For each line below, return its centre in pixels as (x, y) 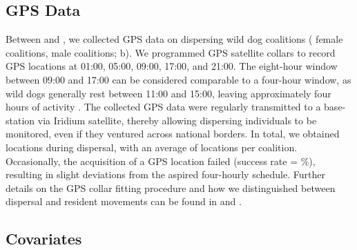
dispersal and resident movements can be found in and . (124, 201)
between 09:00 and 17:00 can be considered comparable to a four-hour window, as (178, 79)
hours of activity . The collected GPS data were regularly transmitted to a (163, 107)
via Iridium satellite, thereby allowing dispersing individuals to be (177, 120)
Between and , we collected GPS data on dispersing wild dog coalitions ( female (174, 39)
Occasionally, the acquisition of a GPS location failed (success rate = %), (161, 161)
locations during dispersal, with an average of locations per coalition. (152, 147)
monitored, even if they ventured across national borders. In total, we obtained (173, 134)
